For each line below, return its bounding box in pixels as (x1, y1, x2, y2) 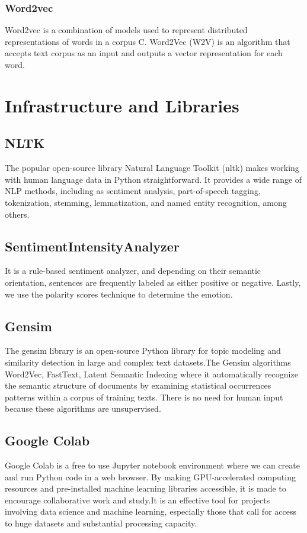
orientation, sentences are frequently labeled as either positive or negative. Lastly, (5, 276, 301, 288)
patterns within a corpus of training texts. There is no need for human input (5, 390, 283, 403)
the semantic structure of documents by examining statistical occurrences (5, 379, 271, 392)
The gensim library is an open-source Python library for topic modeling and (5, 344, 281, 357)
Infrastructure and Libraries (5, 93, 239, 117)
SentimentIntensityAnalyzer (5, 237, 180, 255)
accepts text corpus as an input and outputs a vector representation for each (5, 47, 283, 59)
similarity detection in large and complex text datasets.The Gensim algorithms (5, 356, 291, 368)
